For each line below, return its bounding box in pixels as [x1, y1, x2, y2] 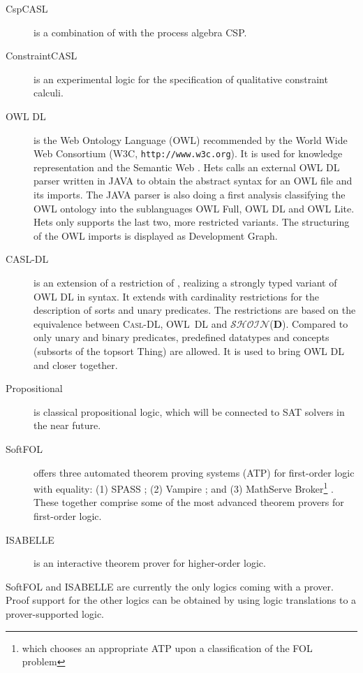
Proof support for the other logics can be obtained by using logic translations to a [6, 593, 357, 607]
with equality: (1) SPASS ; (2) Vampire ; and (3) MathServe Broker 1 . [34, 479, 334, 495]
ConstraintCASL [6, 48, 77, 63]
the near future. [34, 418, 101, 433]
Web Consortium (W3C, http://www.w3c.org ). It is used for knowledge [34, 146, 343, 161]
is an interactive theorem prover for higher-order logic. [34, 556, 266, 570]
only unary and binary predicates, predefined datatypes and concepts [34, 330, 329, 345]
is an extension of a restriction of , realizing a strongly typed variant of [34, 275, 337, 289]
